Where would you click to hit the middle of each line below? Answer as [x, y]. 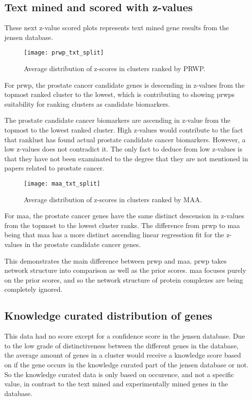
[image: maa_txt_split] [62, 183]
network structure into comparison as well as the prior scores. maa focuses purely [125, 270]
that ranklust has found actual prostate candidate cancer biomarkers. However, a [125, 139]
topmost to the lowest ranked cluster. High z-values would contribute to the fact [124, 130]
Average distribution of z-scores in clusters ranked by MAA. [113, 199]
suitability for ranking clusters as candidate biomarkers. [87, 104]
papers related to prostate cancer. [55, 168]
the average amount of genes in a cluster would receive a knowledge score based [123, 355]
